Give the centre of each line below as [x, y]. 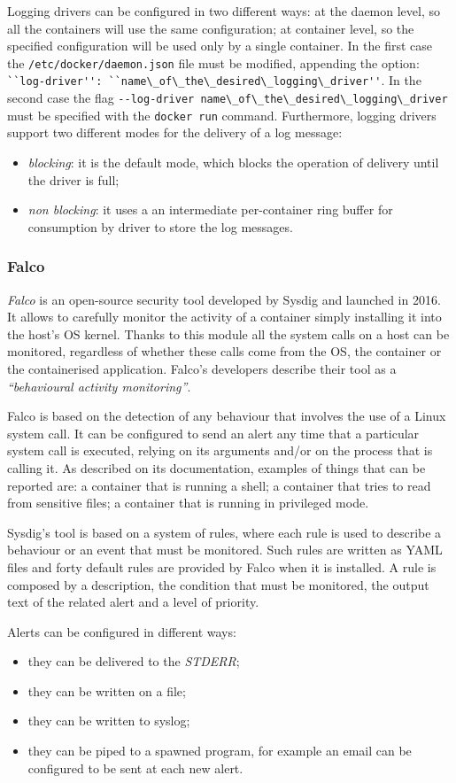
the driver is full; [73, 179]
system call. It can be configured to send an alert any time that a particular [213, 433]
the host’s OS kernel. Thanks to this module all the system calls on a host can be [228, 333]
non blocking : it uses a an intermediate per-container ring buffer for [210, 209]
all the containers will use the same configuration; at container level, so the [211, 28]
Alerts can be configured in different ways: [122, 631]
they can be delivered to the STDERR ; [134, 661]
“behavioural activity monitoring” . [99, 386]
